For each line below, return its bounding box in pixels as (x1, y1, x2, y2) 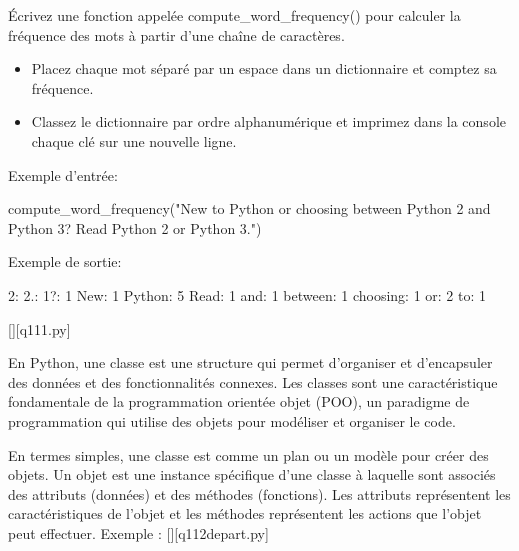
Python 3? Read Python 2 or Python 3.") (8, 217, 262, 238)
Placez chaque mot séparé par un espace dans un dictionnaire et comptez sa (31, 58, 497, 79)
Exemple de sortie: (8, 251, 122, 272)
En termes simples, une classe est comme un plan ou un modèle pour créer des (8, 444, 489, 465)
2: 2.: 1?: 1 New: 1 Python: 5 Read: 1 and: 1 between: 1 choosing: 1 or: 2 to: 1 (8, 284, 487, 305)
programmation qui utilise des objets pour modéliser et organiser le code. (8, 410, 456, 431)
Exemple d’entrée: (8, 164, 118, 185)
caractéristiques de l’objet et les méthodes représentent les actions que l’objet (8, 503, 482, 524)
